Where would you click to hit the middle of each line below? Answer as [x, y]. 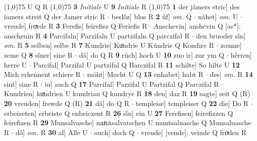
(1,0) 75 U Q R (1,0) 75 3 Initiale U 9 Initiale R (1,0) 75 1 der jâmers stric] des [122, 6]
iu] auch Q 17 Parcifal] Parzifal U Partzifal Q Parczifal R [132, 84]
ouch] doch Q [114, 132]
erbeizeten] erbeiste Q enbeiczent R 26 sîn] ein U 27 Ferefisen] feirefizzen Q [119, 113]
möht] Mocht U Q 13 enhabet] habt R [145, 74]
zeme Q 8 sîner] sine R [39, 54]
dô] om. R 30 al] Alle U [52, 132]
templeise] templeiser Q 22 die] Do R [192, 103]
